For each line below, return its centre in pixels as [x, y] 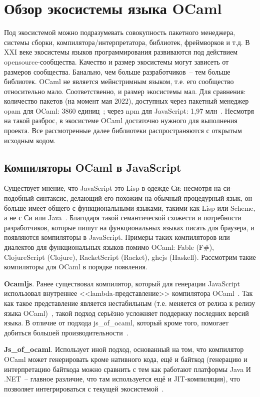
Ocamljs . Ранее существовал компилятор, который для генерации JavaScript [122, 283]
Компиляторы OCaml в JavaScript [93, 167]
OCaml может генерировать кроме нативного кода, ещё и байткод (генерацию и [126, 359]
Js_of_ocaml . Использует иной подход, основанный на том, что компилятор [124, 349]
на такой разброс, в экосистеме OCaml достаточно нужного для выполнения [121, 120]
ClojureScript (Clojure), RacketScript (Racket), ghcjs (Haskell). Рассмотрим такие [130, 257]
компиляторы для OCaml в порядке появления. [76, 267]
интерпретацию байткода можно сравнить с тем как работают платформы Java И [127, 369]
